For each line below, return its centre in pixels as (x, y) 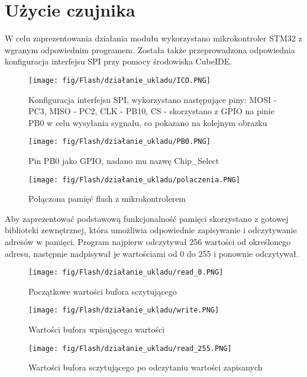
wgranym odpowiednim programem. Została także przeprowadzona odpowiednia (150, 49)
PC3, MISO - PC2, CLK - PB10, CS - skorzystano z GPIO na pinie (151, 111)
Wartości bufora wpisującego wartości (97, 329)
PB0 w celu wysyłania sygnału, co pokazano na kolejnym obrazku (148, 122)
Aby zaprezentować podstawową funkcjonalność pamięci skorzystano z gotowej (147, 218)
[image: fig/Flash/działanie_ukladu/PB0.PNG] (119, 142)
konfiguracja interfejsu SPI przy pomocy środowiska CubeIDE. (119, 61)
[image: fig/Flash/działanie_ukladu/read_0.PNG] (126, 273)
